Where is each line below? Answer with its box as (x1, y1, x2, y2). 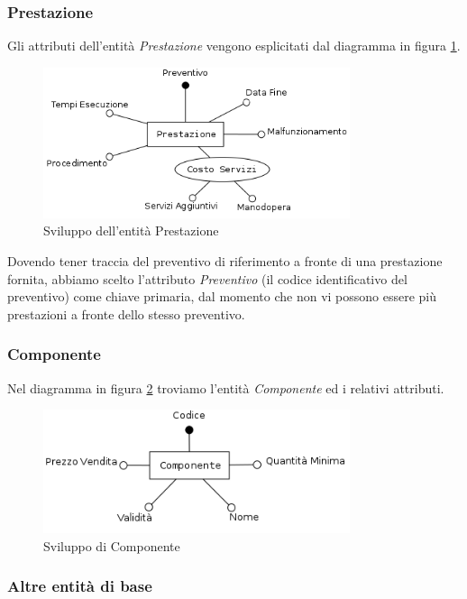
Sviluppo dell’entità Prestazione (43, 221, 219, 240)
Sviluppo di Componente (43, 536, 180, 555)
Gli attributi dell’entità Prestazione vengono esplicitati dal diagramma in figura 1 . (7, 36, 461, 55)
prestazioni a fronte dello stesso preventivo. (7, 304, 245, 323)
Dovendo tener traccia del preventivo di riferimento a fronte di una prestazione (7, 252, 443, 271)
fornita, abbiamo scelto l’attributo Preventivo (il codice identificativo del (7, 269, 407, 288)
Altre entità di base (7, 575, 152, 597)
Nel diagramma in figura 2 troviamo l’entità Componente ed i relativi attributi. (7, 378, 444, 397)
